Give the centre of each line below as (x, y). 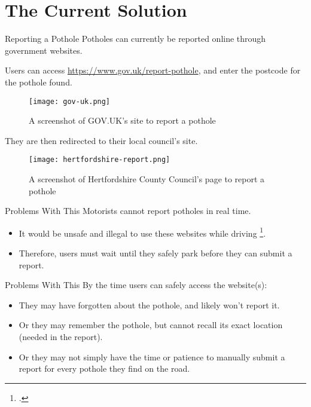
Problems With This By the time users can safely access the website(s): (136, 285)
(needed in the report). (61, 336)
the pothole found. (39, 82)
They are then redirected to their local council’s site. (101, 140)
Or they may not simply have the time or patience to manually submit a (152, 356)
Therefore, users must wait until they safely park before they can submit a (155, 253)
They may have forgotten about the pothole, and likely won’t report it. (149, 305)
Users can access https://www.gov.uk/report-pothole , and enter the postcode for (153, 70)
